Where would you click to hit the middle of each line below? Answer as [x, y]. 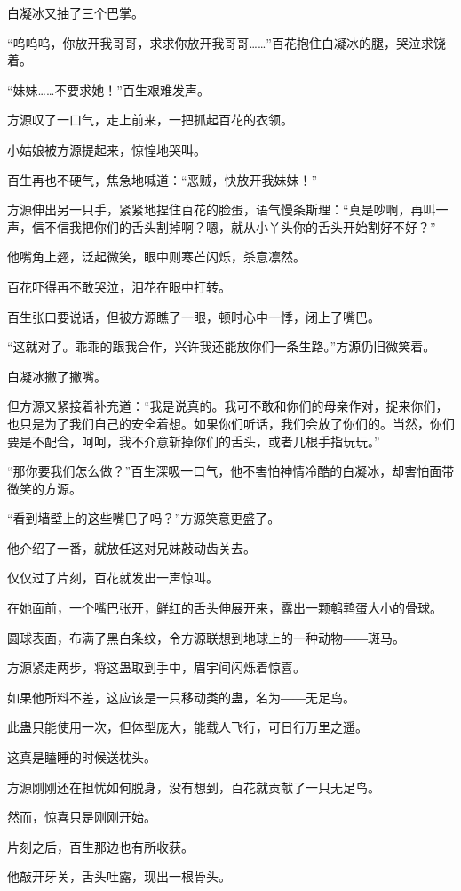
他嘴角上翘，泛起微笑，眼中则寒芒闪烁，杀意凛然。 [156, 257]
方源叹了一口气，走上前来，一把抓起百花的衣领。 [150, 120]
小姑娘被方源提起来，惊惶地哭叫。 [107, 149]
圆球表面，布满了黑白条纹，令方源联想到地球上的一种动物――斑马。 [206, 637]
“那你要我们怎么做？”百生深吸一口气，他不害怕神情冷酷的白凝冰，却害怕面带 [231, 471]
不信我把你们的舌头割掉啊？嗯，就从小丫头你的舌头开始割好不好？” [240, 226]
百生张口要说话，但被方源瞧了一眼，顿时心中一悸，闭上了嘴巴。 [194, 316]
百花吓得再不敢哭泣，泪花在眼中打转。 [119, 286]
